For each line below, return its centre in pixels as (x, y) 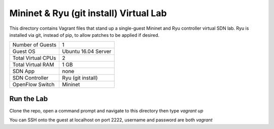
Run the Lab (29, 99)
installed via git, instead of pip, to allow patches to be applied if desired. (84, 35)
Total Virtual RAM (33, 64)
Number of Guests (35, 45)
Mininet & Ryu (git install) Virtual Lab (88, 13)
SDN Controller (30, 78)
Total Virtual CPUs (34, 58)
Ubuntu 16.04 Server (87, 51)
